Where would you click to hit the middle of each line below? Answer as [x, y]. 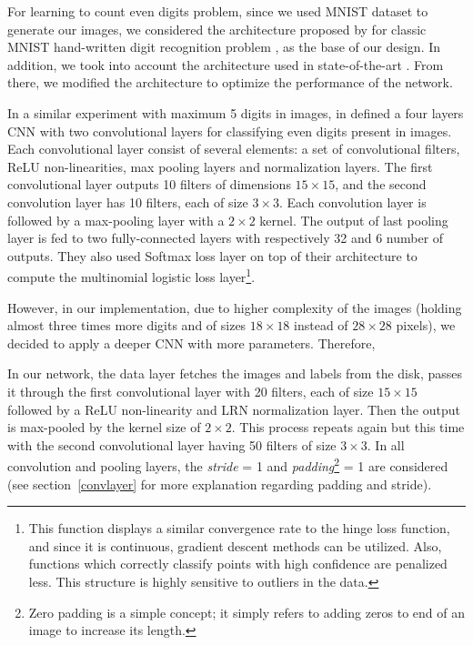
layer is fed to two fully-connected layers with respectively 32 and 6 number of [226, 238]
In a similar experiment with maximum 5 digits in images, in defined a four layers [236, 112]
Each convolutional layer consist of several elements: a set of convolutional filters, [234, 149]
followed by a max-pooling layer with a [116, 220]
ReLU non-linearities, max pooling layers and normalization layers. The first [220, 166]
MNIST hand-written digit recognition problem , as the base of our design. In [224, 47]
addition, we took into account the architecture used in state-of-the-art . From [226, 64]
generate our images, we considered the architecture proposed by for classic [217, 29]
